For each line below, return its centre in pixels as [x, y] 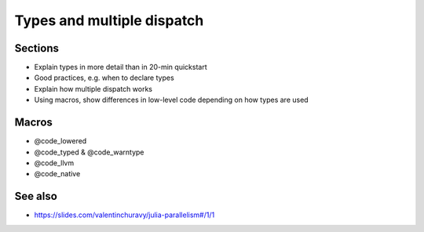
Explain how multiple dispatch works [93, 89]
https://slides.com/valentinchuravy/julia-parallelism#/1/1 [124, 215]
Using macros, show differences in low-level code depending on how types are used [172, 100]
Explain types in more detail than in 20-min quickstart [121, 67]
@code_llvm [54, 163]
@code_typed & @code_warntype [89, 152]
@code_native [57, 174]
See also [36, 196]
